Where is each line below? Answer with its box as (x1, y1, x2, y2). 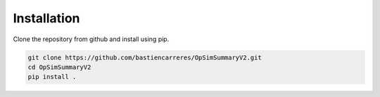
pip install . (27, 73, 77, 81)
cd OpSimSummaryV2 (27, 63, 91, 71)
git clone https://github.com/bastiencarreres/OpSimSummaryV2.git (27, 53, 262, 61)
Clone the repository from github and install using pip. (13, 35, 170, 43)
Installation (13, 10, 80, 26)
